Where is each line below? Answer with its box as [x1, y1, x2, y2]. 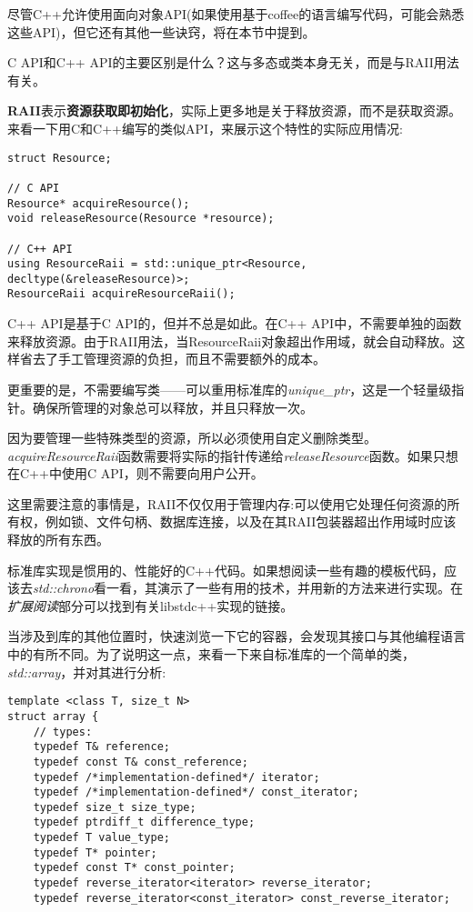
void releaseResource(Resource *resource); [7, 212, 275, 225]
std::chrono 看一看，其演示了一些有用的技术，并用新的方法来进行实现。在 [33, 578, 464, 597]
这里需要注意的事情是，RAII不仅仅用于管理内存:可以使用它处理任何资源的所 [7, 494, 460, 513]
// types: [33, 725, 93, 738]
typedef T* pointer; [33, 846, 157, 859]
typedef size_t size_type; [33, 800, 196, 814]
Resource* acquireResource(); [7, 196, 190, 210]
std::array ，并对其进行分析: [7, 662, 166, 681]
